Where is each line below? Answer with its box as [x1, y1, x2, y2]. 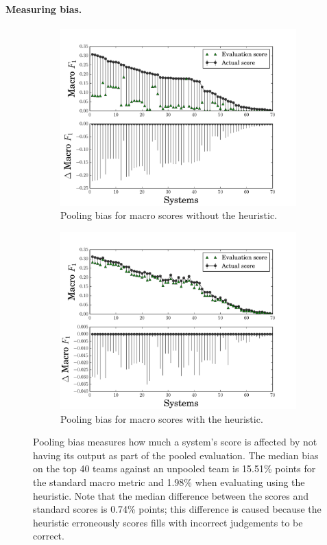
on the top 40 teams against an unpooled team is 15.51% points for [33, 461, 316, 476]
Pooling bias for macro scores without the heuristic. [60, 208, 278, 222]
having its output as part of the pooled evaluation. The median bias [33, 448, 319, 462]
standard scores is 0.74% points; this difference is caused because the [33, 502, 322, 516]
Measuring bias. [5, 1, 82, 16]
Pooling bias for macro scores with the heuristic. [60, 411, 263, 426]
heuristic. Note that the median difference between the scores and [33, 488, 309, 502]
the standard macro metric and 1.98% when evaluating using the [33, 474, 305, 489]
